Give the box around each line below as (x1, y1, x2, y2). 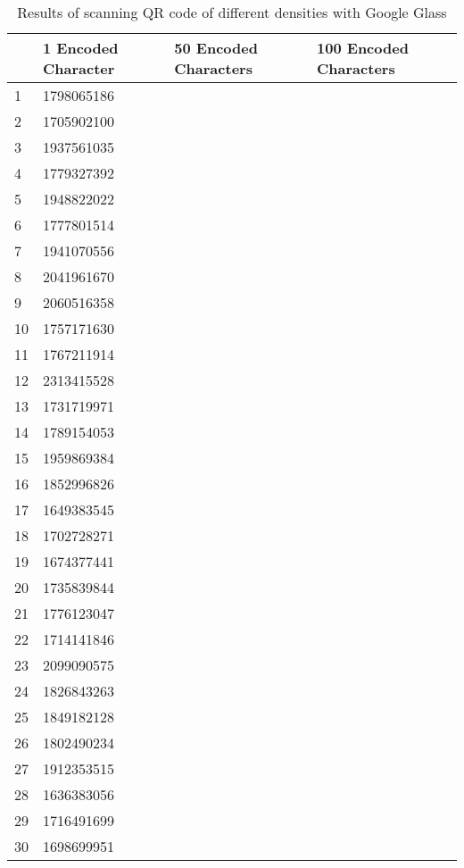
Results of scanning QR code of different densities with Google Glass (17, 2, 447, 22)
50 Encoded (174, 38, 258, 58)
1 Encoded (43, 38, 119, 58)
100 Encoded (317, 38, 409, 58)
